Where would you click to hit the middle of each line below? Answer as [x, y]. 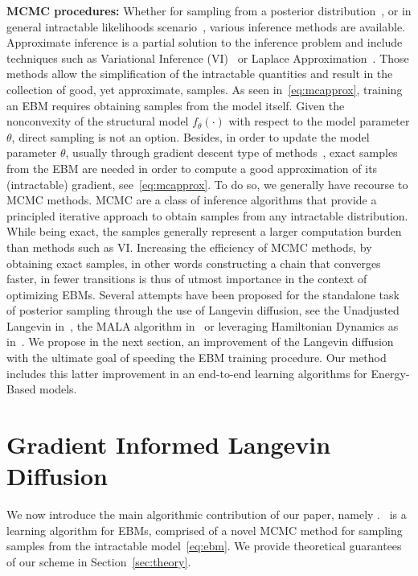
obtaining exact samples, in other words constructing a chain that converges [194, 263]
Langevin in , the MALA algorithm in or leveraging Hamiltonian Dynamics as [203, 325]
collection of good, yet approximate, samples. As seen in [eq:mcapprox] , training [205, 89]
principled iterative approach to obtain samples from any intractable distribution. [207, 215]
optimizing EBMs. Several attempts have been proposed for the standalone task [203, 294]
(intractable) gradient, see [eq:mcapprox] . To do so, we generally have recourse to [207, 184]
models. [58, 389]
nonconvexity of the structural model [98, 121]
